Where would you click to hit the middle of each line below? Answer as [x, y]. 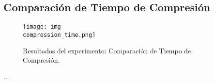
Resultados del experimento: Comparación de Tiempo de [107, 50]
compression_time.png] [59, 35]
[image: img [42, 27]
